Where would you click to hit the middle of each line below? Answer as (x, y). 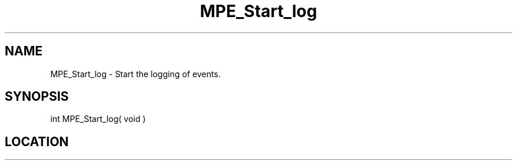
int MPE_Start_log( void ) (98, 119)
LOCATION (37, 141)
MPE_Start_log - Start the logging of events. (135, 74)
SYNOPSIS (37, 97)
